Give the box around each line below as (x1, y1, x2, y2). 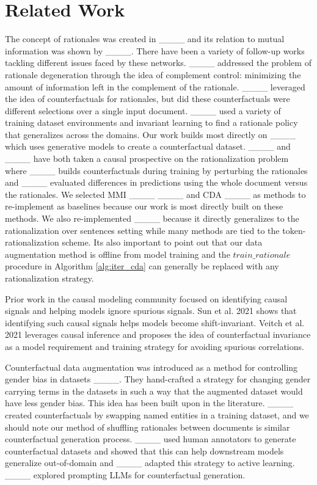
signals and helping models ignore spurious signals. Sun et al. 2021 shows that (5, 304, 297, 317)
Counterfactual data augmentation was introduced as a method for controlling (5, 360, 298, 373)
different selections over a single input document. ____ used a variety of (5, 104, 281, 117)
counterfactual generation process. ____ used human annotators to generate (5, 432, 296, 445)
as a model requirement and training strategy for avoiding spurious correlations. (5, 340, 304, 352)
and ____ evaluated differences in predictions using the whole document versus (5, 176, 308, 189)
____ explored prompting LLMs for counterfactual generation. (5, 468, 246, 481)
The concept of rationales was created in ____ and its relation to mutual (5, 32, 285, 45)
